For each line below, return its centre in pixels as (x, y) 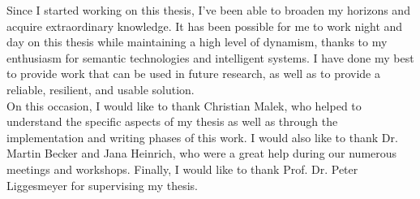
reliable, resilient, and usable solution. (101, 89)
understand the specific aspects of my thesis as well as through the (172, 121)
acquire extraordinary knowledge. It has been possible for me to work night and (205, 26)
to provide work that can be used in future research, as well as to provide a (193, 74)
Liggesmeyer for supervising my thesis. (102, 185)
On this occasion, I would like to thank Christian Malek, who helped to (184, 105)
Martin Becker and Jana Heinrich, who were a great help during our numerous (202, 153)
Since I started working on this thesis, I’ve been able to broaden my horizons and (208, 10)
